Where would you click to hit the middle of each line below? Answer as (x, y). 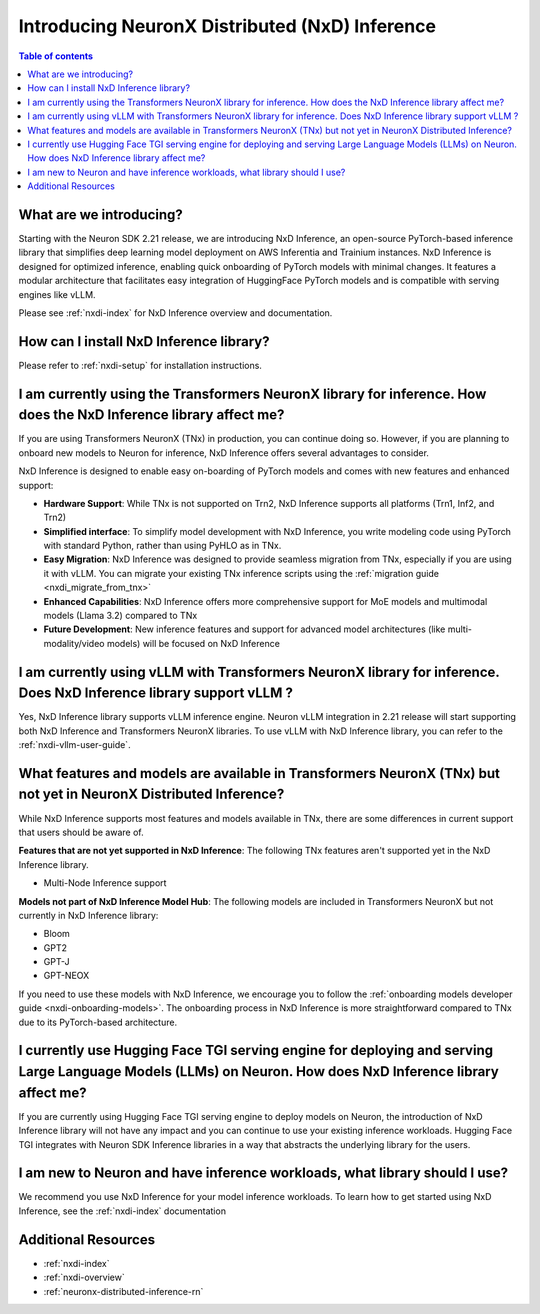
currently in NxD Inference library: (88, 915)
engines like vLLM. (57, 294)
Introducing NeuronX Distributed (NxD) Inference (227, 26)
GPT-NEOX (66, 976)
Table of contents (56, 56)
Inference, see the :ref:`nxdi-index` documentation (122, 1211)
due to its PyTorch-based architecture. (98, 1022)
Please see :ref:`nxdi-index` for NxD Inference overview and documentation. (175, 312)
